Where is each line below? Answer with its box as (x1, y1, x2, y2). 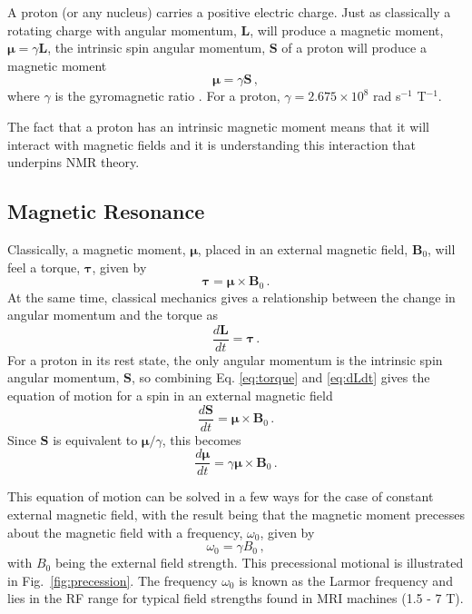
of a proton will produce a (281, 38, 427, 57)
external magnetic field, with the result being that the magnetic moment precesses (7, 504, 465, 523)
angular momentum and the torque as (7, 305, 218, 324)
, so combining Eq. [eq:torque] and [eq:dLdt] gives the (131, 368, 430, 387)
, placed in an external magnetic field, (197, 239, 408, 258)
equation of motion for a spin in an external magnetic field (7, 386, 333, 405)
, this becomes (162, 430, 241, 449)
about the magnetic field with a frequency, (7, 522, 243, 541)
